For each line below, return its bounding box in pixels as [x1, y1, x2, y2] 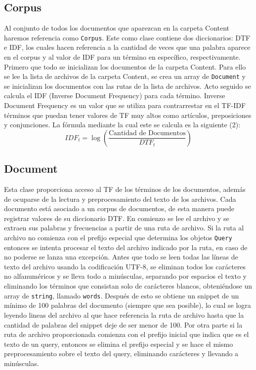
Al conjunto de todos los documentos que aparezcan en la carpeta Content [4, 23, 230, 33]
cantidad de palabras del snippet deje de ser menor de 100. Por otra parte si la [4, 319, 243, 330]
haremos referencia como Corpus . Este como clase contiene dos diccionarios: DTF [4, 32, 251, 42]
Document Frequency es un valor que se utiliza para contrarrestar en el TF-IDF [4, 100, 246, 111]
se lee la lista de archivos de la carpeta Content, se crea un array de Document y [4, 71, 246, 81]
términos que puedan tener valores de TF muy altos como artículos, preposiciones [4, 110, 252, 120]
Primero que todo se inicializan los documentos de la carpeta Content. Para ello [4, 61, 246, 72]
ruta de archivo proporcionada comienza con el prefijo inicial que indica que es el [4, 329, 249, 339]
